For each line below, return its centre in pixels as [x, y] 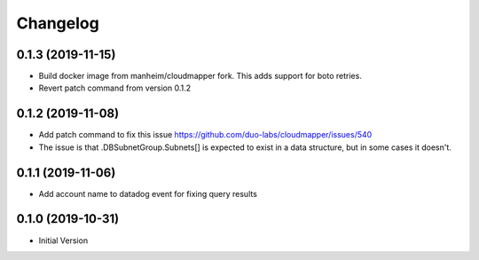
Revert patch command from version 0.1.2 [115, 88]
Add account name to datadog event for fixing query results [148, 193]
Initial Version [63, 240]
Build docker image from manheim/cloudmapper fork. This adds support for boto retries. [200, 76]
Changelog [58, 23]
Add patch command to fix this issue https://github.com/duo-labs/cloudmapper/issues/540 [205, 135]
